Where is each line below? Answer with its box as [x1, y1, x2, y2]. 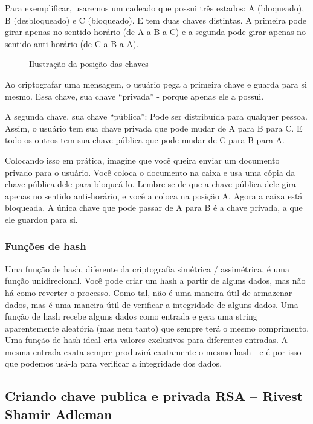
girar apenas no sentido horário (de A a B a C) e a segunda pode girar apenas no [5, 25, 306, 38]
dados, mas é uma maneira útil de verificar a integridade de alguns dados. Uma [5, 298, 298, 310]
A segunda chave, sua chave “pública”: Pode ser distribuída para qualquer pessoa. [5, 110, 308, 123]
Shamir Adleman [5, 404, 112, 423]
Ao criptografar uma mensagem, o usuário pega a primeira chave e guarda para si [5, 77, 307, 90]
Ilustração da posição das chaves [29, 57, 149, 70]
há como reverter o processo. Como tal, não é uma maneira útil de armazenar [5, 286, 292, 298]
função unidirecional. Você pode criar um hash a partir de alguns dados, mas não [5, 274, 306, 287]
